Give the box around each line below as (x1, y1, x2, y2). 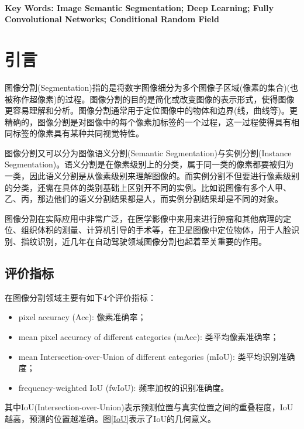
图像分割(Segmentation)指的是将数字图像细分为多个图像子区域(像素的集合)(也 (5, 81, 299, 93)
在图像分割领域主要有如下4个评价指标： (5, 291, 156, 303)
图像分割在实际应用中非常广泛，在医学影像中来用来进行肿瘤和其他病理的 (5, 212, 283, 224)
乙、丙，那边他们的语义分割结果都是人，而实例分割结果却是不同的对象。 (5, 193, 283, 205)
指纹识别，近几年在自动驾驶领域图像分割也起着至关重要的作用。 (20, 235, 267, 248)
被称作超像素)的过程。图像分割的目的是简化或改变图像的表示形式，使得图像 (5, 92, 295, 105)
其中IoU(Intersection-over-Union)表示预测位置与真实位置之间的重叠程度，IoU (5, 401, 293, 413)
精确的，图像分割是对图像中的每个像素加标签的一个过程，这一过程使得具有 (5, 115, 291, 128)
